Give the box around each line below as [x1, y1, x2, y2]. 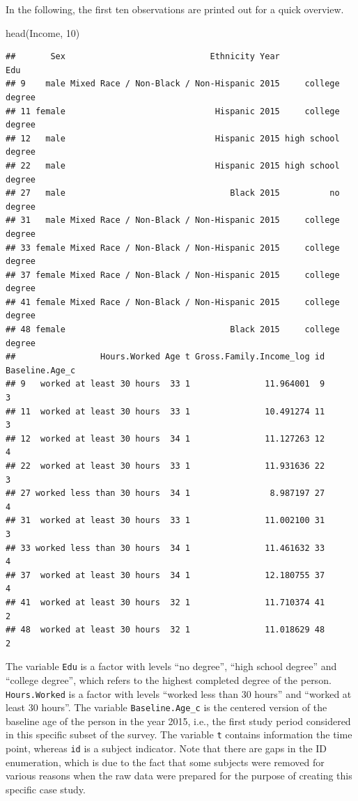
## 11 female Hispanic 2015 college [6, 106, 340, 116]
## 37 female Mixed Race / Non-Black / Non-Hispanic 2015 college [6, 270, 340, 280]
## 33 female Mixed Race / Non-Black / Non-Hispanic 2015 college [6, 242, 340, 253]
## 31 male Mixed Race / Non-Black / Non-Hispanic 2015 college [6, 215, 340, 226]
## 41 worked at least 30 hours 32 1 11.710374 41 [6, 597, 325, 607]
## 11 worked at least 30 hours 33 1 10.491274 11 [6, 406, 325, 417]
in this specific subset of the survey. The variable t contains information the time [6, 727, 352, 742]
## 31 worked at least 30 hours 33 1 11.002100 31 [6, 515, 325, 526]
